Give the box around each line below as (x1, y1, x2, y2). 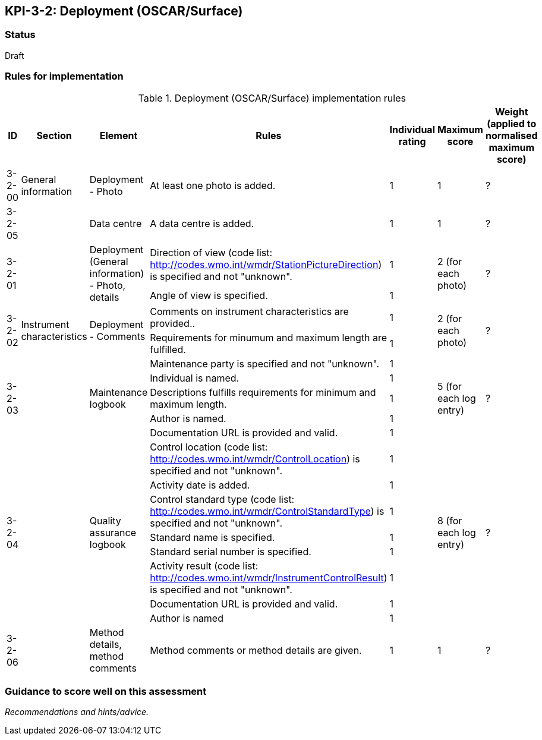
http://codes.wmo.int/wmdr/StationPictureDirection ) (150, 259, 382, 271)
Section (36, 129, 72, 141)
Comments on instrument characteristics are (150, 305, 349, 317)
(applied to (487, 117, 537, 130)
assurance (89, 526, 137, 539)
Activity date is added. (150, 478, 250, 491)
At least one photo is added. (150, 179, 276, 191)
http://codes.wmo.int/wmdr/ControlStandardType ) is (150, 505, 385, 517)
